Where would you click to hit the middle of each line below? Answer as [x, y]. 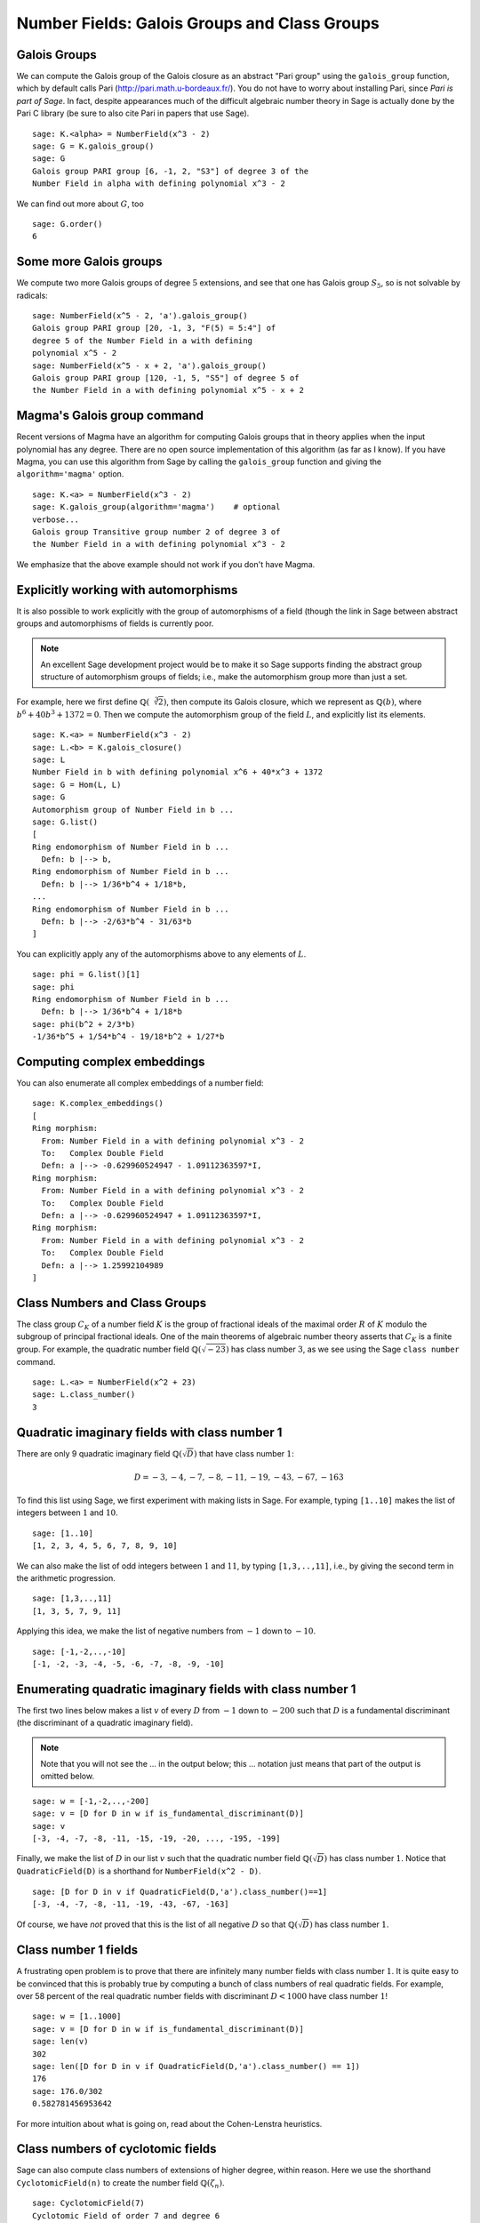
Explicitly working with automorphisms [127, 590]
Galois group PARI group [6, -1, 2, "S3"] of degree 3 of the [171, 171]
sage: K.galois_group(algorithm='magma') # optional [156, 507]
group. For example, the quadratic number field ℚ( [109, 1349]
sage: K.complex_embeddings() [98, 1103]
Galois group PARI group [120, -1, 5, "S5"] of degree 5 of [166, 378]
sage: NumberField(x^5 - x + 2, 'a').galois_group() [149, 365]
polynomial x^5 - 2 [75, 353]
